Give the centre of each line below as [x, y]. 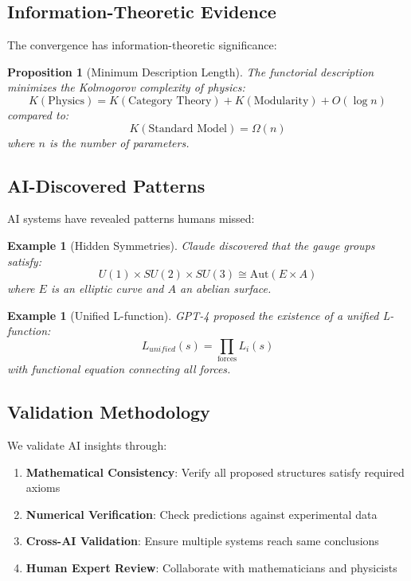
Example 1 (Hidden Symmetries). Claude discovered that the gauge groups [191, 245]
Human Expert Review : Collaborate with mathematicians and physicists [211, 568]
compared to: [38, 114]
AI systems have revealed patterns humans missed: [131, 218]
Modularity [281, 101]
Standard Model [188, 129]
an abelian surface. [225, 289]
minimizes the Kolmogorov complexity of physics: [126, 87]
